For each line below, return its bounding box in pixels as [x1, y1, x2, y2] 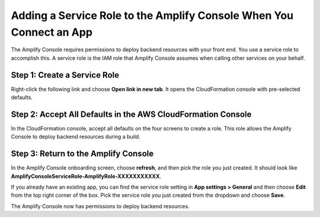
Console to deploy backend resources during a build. [11, 133, 140, 141]
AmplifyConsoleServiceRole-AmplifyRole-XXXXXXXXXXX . [11, 173, 162, 180]
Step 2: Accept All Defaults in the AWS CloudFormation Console [11, 109, 252, 119]
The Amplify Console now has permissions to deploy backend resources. [11, 202, 190, 210]
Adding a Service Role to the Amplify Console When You [11, 9, 293, 22]
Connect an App [11, 25, 93, 39]
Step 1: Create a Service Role [11, 70, 120, 80]
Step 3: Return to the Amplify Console [11, 149, 154, 159]
